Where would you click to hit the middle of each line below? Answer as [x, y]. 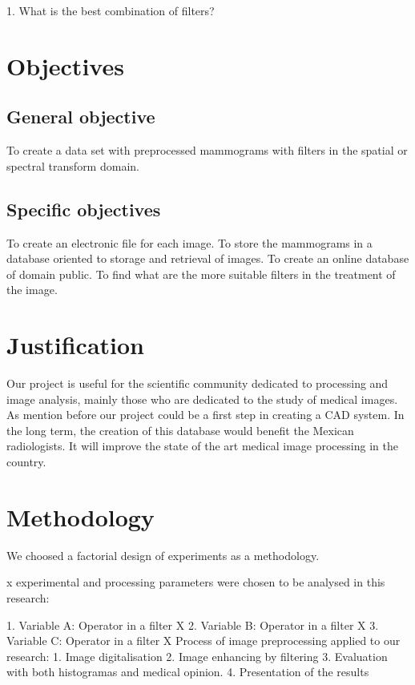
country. [26, 462]
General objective [81, 117]
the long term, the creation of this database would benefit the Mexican [180, 430]
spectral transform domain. [73, 165]
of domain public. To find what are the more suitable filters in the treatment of [201, 274]
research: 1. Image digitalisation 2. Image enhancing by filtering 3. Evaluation [197, 656]
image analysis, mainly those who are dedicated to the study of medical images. [202, 399]
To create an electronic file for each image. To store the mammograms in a [189, 242]
